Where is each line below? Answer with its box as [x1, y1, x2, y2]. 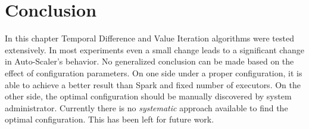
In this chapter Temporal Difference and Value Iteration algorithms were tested [5, 32, 294, 44]
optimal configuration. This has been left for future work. [5, 113, 214, 125]
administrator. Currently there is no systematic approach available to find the [5, 101, 288, 114]
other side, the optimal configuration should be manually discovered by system [5, 90, 292, 102]
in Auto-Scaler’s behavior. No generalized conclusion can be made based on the [5, 55, 294, 67]
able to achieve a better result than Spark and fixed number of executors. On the [5, 78, 301, 91]
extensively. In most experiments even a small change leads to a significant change [5, 43, 304, 56]
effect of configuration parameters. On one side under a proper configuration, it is [5, 66, 302, 79]
